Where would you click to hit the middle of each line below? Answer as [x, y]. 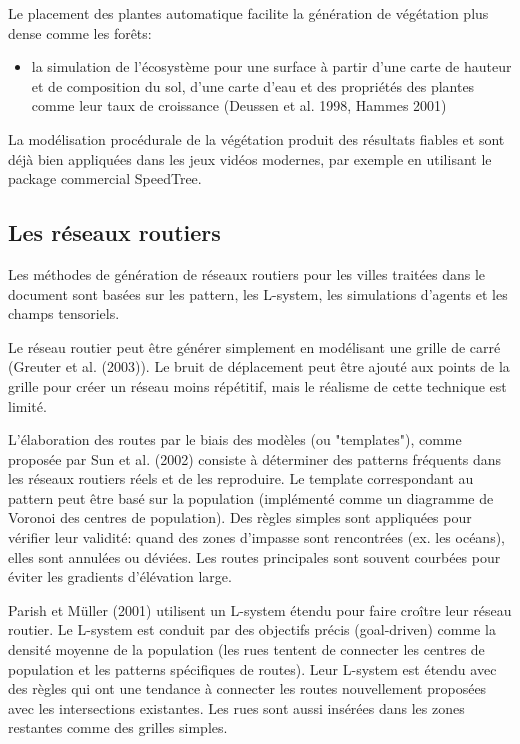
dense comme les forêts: [80, 32]
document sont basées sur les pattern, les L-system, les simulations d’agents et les [258, 293]
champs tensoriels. [64, 313]
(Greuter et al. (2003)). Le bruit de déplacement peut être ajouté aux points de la [259, 366]
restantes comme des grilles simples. [118, 727]
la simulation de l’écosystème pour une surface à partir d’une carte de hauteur [271, 66]
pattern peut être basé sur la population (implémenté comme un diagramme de [251, 497]
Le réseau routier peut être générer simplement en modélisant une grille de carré [254, 346]
